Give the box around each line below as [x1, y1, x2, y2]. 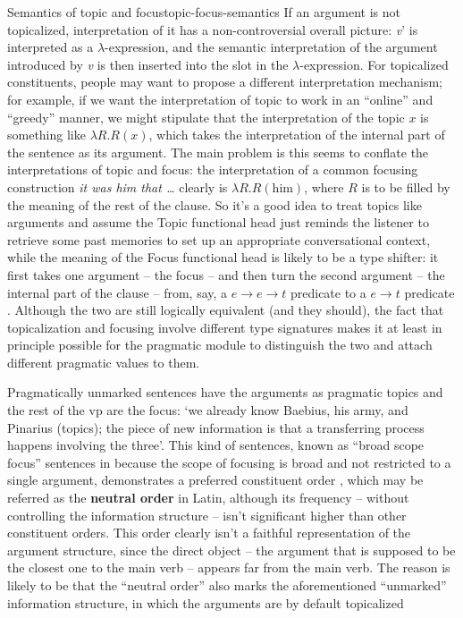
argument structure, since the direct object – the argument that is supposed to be [7, 540, 456, 559]
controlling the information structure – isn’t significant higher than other [7, 505, 407, 524]
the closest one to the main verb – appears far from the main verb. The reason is [7, 558, 450, 577]
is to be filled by [361, 177, 450, 196]
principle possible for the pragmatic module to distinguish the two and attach [7, 335, 433, 354]
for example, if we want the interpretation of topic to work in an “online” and [7, 89, 434, 108]
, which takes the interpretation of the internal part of [148, 125, 445, 144]
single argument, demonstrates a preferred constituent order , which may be [7, 470, 424, 489]
